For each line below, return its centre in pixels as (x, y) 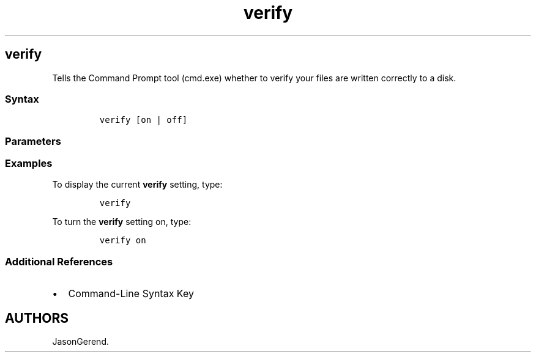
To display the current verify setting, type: (137, 185)
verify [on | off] (143, 120)
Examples (29, 164)
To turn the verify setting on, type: (122, 222)
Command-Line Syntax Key (131, 294)
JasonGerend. (80, 342)
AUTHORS (37, 318)
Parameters (33, 141)
